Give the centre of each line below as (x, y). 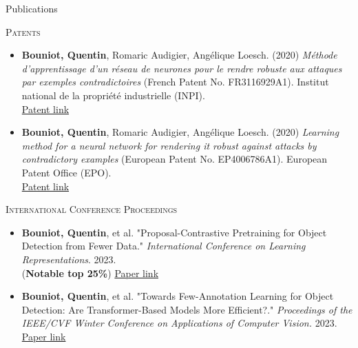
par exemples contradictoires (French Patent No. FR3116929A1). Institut (175, 82)
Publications (32, 8)
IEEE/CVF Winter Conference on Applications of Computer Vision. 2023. (179, 323)
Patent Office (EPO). (66, 172)
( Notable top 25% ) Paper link (90, 273)
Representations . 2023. (69, 259)
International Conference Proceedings (92, 209)
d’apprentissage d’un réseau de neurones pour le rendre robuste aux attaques (182, 68)
